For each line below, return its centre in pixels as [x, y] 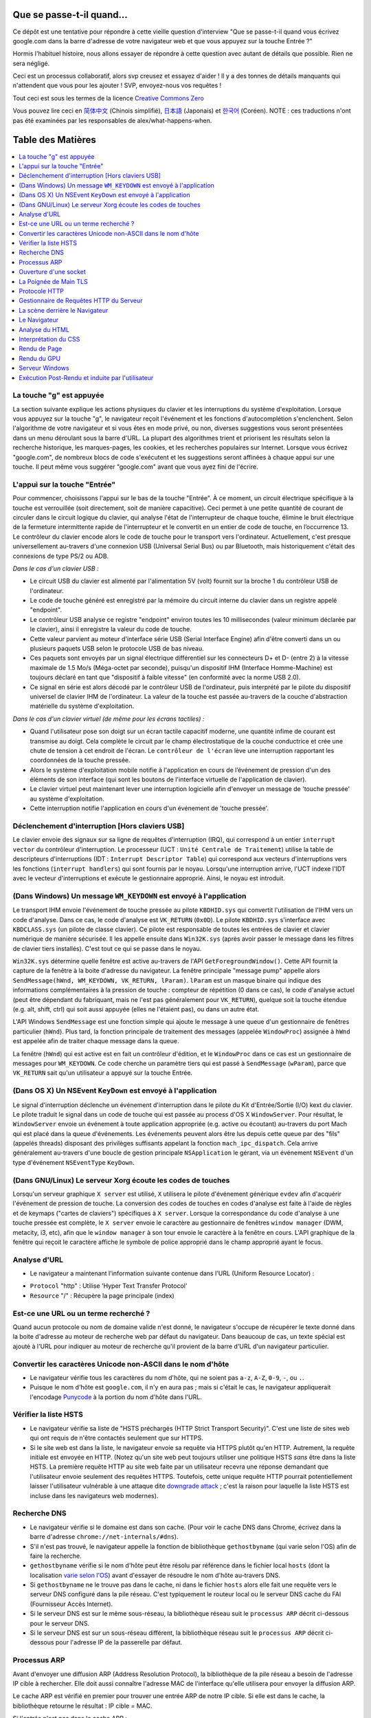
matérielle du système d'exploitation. [82, 706]
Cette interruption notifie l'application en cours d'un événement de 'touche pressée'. [149, 808]
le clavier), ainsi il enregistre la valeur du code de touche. [111, 629]
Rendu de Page [41, 349]
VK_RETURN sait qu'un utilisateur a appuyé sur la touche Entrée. [102, 1073]
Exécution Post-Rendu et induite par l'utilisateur [86, 377]
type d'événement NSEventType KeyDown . [74, 1162]
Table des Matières [54, 140]
